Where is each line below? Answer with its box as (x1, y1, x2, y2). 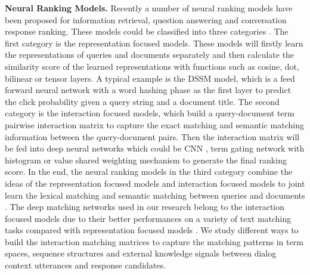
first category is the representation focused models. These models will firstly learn (5, 36, 303, 49)
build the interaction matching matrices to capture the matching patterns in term (5, 235, 303, 248)
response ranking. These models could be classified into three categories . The (5, 25, 289, 38)
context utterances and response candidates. (5, 259, 166, 271)
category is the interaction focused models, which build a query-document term (5, 107, 294, 119)
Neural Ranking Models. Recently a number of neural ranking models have (5, 2, 293, 14)
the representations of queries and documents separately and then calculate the (5, 48, 294, 61)
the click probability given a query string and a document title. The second (5, 95, 280, 107)
